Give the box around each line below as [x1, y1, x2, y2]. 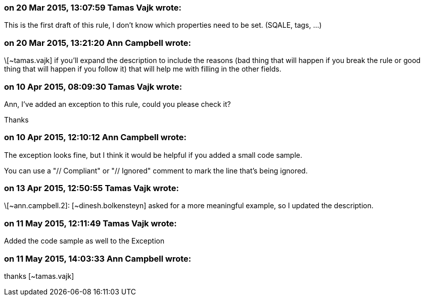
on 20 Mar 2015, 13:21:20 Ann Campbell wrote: [4, 37, 192, 48]
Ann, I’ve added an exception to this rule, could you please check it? [4, 99, 231, 108]
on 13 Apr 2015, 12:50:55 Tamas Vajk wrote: [4, 183, 179, 193]
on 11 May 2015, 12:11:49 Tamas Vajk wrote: [4, 218, 177, 228]
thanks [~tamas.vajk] [4, 271, 74, 280]
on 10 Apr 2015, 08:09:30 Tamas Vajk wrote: [4, 81, 182, 92]
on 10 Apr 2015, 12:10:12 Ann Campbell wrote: [4, 132, 187, 143]
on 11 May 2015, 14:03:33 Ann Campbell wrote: [4, 253, 192, 264]
